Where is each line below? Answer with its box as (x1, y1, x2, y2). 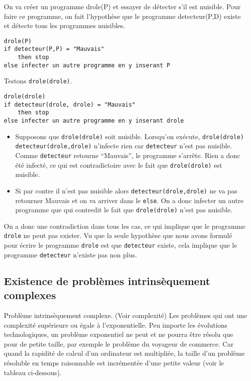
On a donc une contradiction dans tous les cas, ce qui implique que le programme (4, 221, 245, 231)
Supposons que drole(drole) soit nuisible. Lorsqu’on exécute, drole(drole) (15, 131, 244, 141)
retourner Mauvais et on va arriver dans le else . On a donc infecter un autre (15, 195, 244, 205)
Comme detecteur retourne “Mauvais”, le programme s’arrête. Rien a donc (15, 150, 240, 160)
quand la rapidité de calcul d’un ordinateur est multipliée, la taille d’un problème (4, 348, 245, 358)
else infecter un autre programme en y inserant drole (4, 117, 184, 125)
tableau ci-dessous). (4, 367, 62, 377)
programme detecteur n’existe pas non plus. (4, 249, 137, 259)
